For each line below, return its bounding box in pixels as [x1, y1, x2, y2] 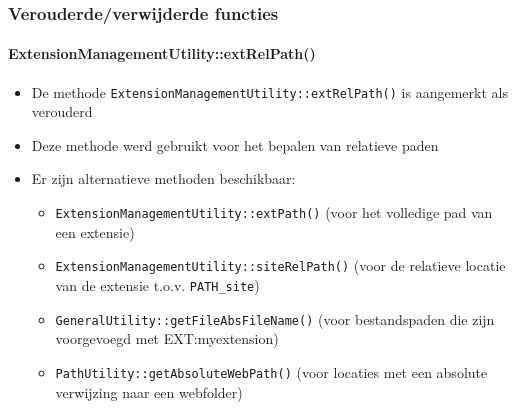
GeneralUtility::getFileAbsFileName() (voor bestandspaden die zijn [55, 308, 495, 329]
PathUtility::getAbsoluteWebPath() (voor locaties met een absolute [55, 361, 488, 382]
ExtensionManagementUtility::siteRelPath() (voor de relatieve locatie [55, 255, 506, 276]
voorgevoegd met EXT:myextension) [55, 328, 279, 349]
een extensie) [55, 221, 135, 242]
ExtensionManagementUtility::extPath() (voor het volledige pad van [55, 202, 493, 223]
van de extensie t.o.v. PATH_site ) [55, 274, 260, 295]
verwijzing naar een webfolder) [55, 381, 243, 402]
